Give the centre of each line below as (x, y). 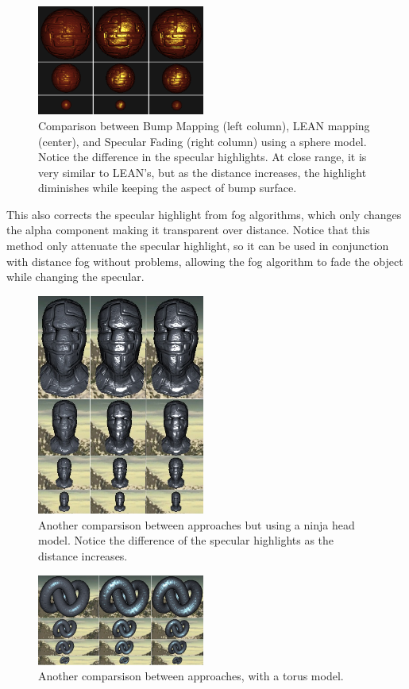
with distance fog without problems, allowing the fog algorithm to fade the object (205, 261)
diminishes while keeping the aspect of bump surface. (168, 188)
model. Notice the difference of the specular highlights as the (186, 540)
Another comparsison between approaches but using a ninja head (197, 524)
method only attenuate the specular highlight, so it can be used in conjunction (198, 246)
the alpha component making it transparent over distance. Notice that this (188, 230)
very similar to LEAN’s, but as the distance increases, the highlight (203, 172)
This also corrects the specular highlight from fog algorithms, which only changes (204, 214)
